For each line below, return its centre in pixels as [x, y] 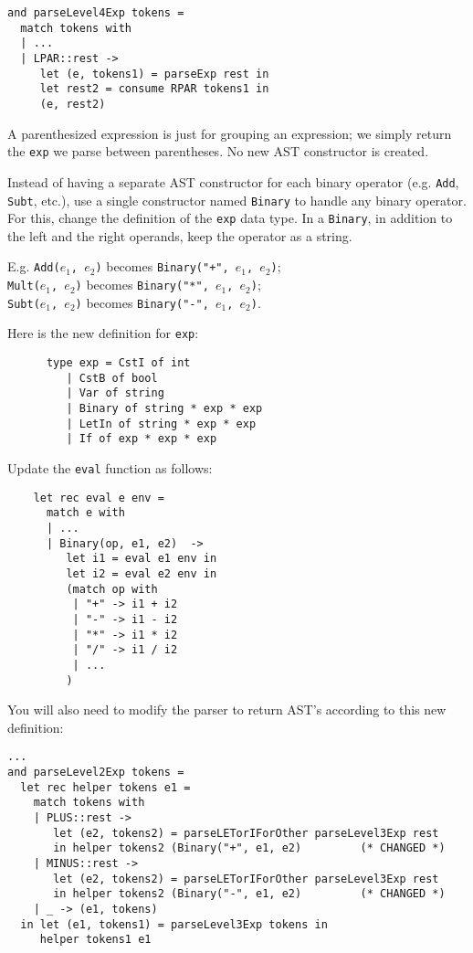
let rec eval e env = [99, 498]
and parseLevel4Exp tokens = [96, 13]
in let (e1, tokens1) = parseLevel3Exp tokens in [174, 924]
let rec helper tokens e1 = [105, 787]
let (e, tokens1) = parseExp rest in [154, 74]
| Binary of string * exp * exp [164, 408]
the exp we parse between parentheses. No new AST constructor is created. [218, 151]
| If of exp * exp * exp [142, 439]
